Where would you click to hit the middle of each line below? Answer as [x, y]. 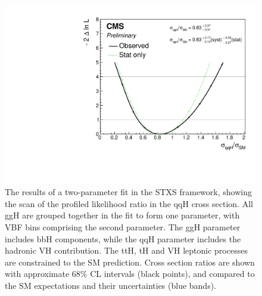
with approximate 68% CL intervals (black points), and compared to [130, 274]
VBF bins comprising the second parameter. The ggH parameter [123, 227]
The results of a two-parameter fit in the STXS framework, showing [128, 192]
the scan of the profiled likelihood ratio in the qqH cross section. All [129, 203]
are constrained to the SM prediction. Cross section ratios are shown [130, 262]
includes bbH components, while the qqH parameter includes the [123, 238]
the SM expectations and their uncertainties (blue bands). [111, 285]
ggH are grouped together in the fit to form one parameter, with [122, 215]
